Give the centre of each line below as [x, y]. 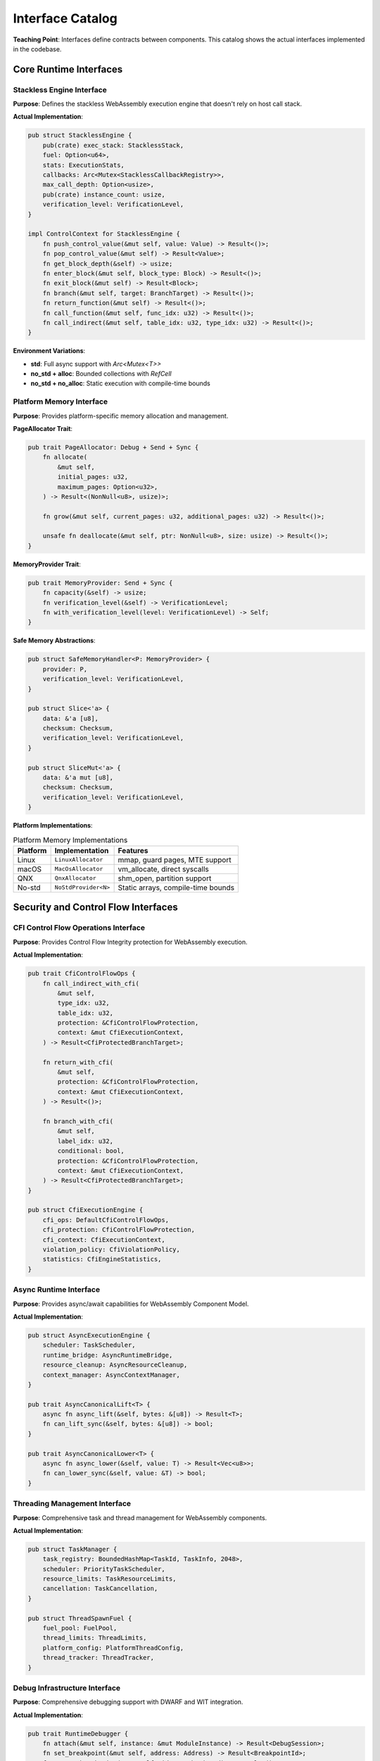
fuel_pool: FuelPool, [80, 1628]
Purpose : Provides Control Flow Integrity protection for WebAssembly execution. [130, 942]
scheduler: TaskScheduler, [89, 1345]
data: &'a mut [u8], [78, 778]
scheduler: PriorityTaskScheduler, [104, 1569]
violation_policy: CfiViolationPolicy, [112, 1250]
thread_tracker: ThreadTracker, [99, 1658]
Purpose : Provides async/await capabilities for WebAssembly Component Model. [131, 1304]
